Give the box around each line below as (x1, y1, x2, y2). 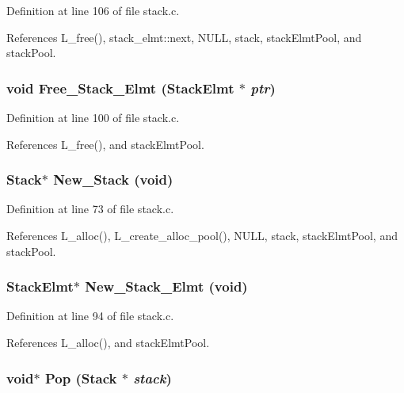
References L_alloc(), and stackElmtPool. (6, 334, 210, 350)
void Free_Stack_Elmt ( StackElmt (6, 78, 234, 97)
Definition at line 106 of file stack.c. (6, 2, 180, 18)
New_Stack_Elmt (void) (85, 277, 248, 296)
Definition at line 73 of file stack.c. (6, 200, 174, 217)
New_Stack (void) (53, 170, 173, 189)
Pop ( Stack (44, 368, 117, 387)
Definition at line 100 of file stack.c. (6, 109, 180, 125)
